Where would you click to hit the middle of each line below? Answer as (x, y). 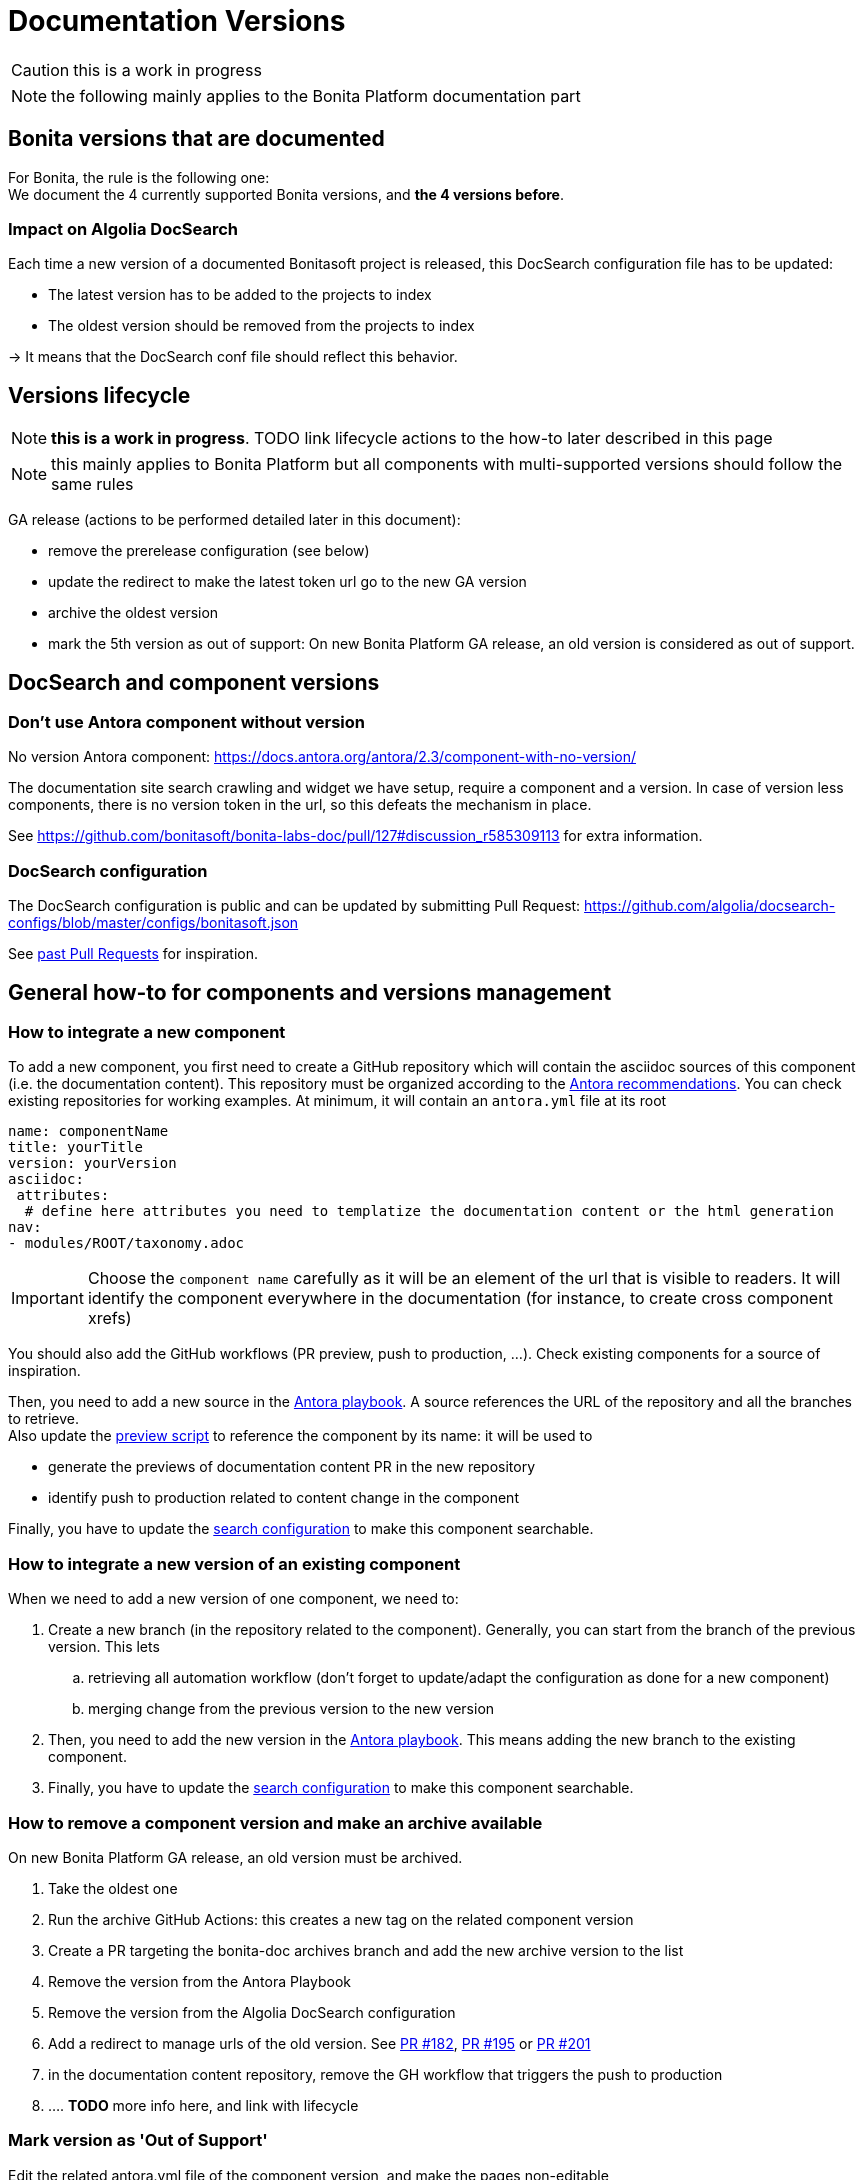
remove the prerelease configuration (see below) (209, 551)
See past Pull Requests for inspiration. (133, 954)
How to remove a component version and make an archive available (275, 1822)
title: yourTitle (75, 1147)
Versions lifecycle (99, 395)
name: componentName (88, 1131)
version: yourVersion (92, 1163)
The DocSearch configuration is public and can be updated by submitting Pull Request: (294, 906)
